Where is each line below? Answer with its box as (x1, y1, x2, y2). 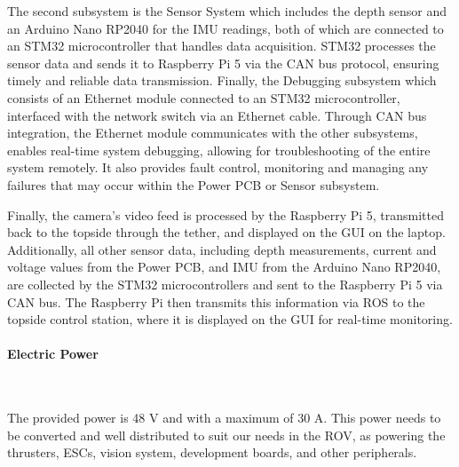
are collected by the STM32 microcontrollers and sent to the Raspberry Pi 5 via (7, 274, 443, 293)
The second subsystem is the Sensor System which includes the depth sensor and (7, 2, 447, 20)
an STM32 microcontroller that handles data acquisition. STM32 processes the (7, 36, 436, 55)
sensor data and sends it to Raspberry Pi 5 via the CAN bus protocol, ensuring (7, 53, 439, 72)
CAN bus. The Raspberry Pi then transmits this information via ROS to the (7, 292, 425, 311)
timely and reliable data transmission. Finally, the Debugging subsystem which (7, 71, 437, 90)
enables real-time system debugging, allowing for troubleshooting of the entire (7, 140, 431, 159)
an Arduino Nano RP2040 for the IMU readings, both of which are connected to (7, 19, 444, 37)
